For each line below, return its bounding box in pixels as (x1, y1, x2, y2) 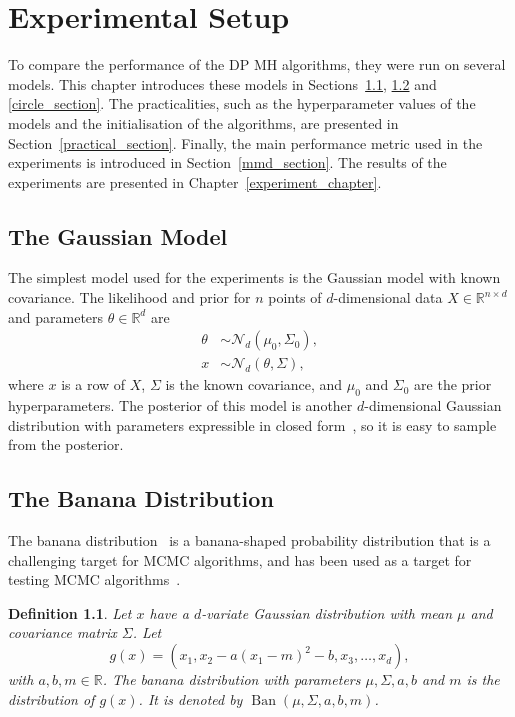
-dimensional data (333, 287, 443, 308)
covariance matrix (8, 622, 117, 643)
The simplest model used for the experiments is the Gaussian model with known (8, 267, 501, 288)
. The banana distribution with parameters (102, 669, 361, 690)
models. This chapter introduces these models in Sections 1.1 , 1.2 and (8, 73, 437, 94)
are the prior (414, 374, 492, 395)
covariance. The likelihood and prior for (8, 287, 251, 308)
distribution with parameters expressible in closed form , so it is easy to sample (8, 414, 497, 435)
